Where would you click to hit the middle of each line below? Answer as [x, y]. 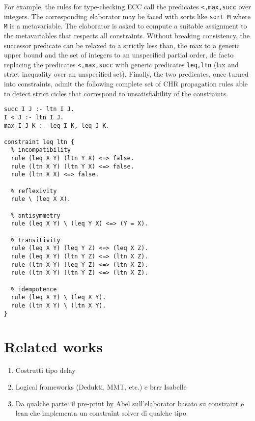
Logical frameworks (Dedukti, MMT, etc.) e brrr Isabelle [101, 386]
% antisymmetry [36, 215]
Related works [53, 347]
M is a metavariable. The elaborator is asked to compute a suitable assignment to [126, 26]
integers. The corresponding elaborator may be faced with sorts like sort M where [127, 16]
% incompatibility [41, 150]
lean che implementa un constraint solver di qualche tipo [101, 413]
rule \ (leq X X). [41, 199]
